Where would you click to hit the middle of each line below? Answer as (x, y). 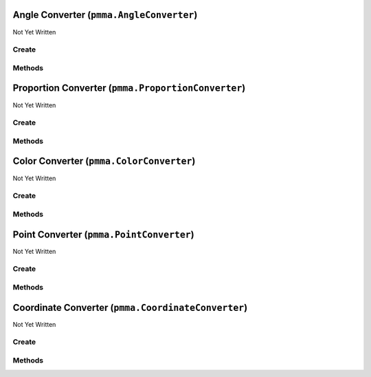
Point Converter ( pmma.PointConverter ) (104, 234)
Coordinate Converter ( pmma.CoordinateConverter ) (130, 307)
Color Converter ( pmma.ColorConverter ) (104, 161)
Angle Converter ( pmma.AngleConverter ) (105, 15)
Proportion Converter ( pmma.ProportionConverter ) (129, 88)
